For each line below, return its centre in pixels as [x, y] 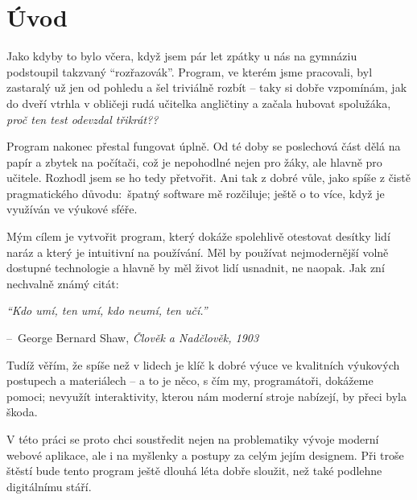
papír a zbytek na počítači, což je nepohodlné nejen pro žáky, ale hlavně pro [194, 161]
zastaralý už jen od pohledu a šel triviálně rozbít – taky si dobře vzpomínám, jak [207, 87]
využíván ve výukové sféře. [72, 209]
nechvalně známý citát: [63, 283]
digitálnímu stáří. [49, 486]
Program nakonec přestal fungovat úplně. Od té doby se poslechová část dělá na [204, 146]
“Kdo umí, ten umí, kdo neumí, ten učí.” [107, 310]
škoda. [22, 412]
